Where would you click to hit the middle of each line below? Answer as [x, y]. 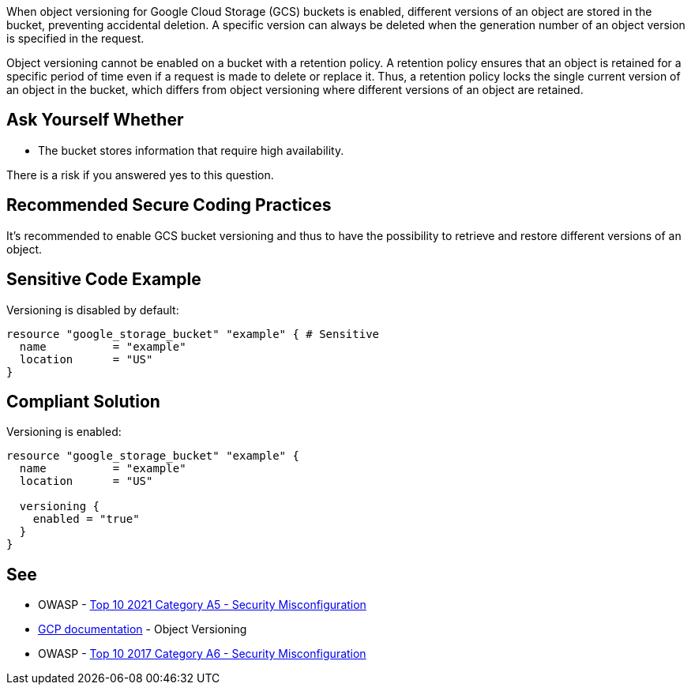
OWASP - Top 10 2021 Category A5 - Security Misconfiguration [202, 605]
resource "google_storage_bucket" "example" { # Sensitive [193, 334]
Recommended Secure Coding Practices [169, 205]
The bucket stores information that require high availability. [191, 150]
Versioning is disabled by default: [93, 310]
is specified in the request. [75, 38]
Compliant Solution [83, 401]
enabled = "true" [86, 519]
